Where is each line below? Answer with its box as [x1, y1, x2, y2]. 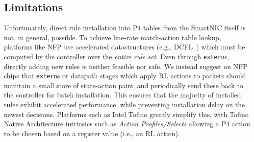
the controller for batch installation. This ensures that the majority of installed [4, 90, 241, 100]
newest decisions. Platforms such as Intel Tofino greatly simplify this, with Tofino [4, 109, 249, 119]
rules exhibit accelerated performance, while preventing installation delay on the [4, 99, 245, 110]
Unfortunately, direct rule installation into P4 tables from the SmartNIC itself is [4, 23, 246, 33]
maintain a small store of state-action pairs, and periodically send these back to [4, 80, 243, 90]
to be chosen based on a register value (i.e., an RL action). [4, 128, 180, 138]
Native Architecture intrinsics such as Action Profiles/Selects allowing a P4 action [4, 118, 250, 129]
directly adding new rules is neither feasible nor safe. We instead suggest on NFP [4, 61, 248, 71]
